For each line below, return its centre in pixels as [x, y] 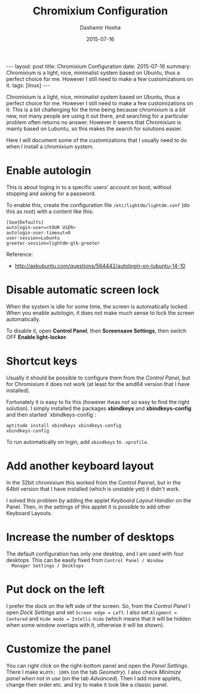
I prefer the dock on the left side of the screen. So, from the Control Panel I [98, 606]
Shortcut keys [42, 361]
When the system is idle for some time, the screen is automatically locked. [98, 306]
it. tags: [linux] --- [28, 85]
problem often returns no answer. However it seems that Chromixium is [94, 122]
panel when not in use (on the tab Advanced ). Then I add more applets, [94, 678]
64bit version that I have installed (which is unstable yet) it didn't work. [93, 489]
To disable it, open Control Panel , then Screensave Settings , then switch [96, 331]
